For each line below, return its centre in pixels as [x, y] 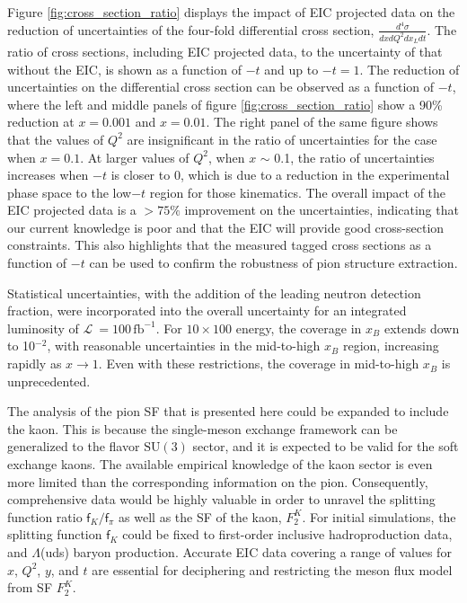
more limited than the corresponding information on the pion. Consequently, [218, 481]
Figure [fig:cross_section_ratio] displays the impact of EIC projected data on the [231, 12]
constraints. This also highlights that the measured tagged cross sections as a [220, 245]
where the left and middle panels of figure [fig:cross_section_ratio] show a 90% [225, 104]
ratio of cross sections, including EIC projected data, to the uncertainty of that [225, 51]
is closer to [141, 175]
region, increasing [391, 346]
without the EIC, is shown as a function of [124, 69]
